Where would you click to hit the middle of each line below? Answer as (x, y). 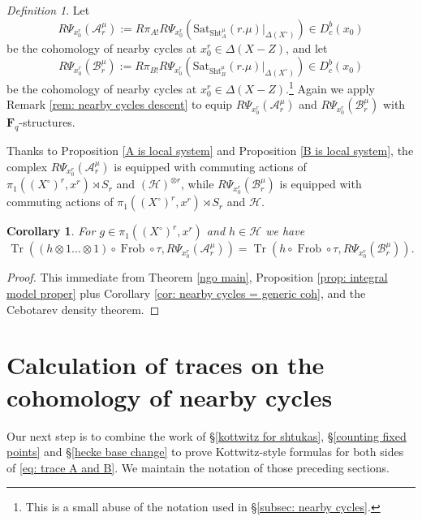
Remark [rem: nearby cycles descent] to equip (120, 104)
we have (285, 231)
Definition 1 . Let (48, 10)
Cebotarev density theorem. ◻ (83, 309)
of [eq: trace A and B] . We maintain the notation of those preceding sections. (198, 467)
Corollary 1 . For (51, 231)
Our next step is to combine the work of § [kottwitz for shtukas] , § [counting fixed (207, 435)
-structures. (47, 122)
